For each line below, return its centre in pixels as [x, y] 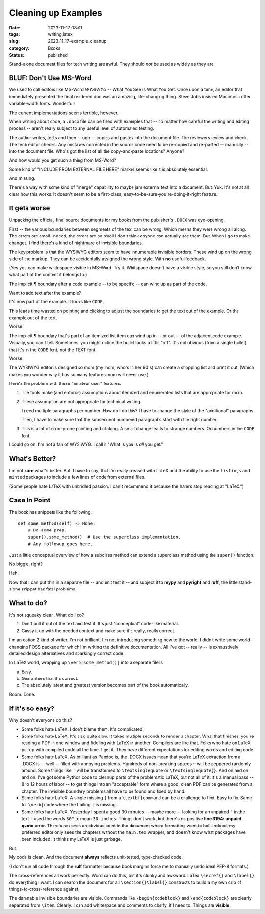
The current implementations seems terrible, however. [64, 113]
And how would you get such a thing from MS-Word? [63, 160]
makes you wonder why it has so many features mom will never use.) [79, 374]
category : [19, 48]
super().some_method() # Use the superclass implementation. [104, 537]
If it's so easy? [32, 708]
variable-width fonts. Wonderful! [42, 104]
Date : [15, 28]
